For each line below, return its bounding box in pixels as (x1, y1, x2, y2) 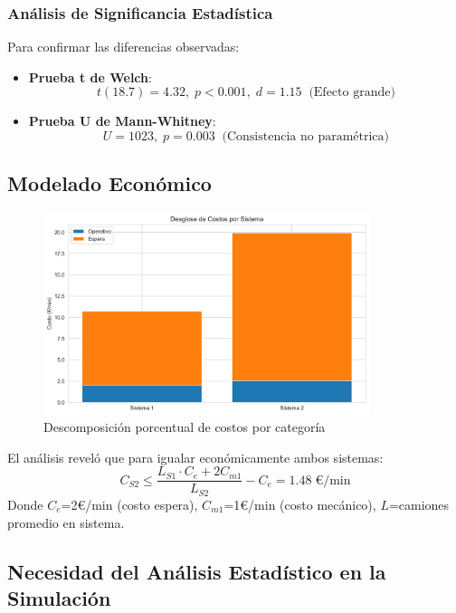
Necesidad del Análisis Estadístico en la (7, 557, 386, 585)
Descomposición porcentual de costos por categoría (43, 417, 326, 436)
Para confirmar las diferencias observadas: (7, 37, 240, 56)
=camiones (388, 494, 450, 513)
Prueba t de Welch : (28, 67, 152, 86)
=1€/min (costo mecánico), (223, 494, 376, 513)
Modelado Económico (7, 169, 212, 197)
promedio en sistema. (7, 512, 125, 532)
